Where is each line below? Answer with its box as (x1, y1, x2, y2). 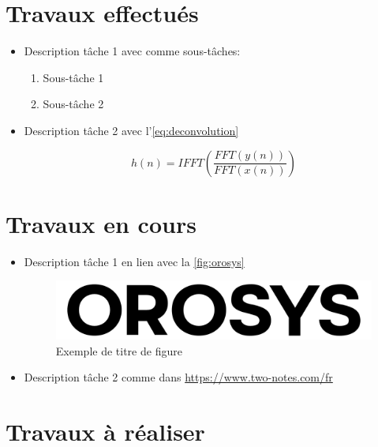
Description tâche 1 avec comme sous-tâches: (24, 43, 241, 59)
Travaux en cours (6, 207, 196, 239)
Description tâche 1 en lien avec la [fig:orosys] (24, 253, 245, 269)
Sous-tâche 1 (43, 69, 104, 85)
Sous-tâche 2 (43, 96, 104, 112)
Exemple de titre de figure (55, 342, 182, 359)
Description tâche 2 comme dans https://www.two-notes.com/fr (24, 369, 333, 385)
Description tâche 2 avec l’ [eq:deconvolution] (24, 122, 239, 138)
